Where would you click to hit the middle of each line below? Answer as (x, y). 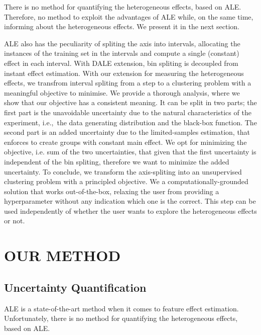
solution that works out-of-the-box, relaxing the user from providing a (112, 191)
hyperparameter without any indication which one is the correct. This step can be (130, 201)
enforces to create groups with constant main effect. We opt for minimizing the (125, 142)
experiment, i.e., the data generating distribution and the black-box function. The (130, 122)
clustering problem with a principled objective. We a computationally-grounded (126, 181)
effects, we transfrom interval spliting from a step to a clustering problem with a (128, 83)
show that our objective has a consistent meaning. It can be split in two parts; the (130, 102)
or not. (15, 221)
